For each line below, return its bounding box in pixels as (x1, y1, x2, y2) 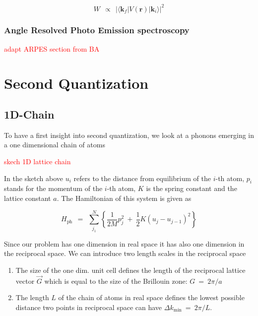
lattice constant (4, 193, 51, 203)
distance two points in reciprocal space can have (15, 302, 162, 312)
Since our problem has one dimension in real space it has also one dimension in (4, 238, 245, 249)
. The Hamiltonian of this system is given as (57, 193, 192, 203)
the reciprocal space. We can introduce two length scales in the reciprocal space (4, 248, 246, 258)
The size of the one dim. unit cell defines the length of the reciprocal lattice (15, 264, 246, 275)
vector (15, 275, 35, 286)
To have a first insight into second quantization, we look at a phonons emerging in (4, 129, 254, 140)
